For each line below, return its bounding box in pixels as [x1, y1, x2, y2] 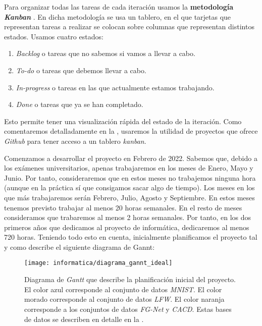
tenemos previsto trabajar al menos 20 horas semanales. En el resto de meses [4, 202, 242, 212]
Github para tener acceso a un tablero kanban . [4, 135, 146, 146]
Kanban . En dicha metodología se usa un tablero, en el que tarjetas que [4, 11, 231, 22]
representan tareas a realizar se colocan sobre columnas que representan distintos [4, 21, 254, 32]
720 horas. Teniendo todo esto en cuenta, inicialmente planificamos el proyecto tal [4, 232, 257, 242]
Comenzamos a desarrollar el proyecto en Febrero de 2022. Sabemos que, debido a [4, 152, 257, 163]
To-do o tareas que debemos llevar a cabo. [16, 65, 146, 75]
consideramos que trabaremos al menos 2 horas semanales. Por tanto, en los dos [4, 212, 251, 223]
